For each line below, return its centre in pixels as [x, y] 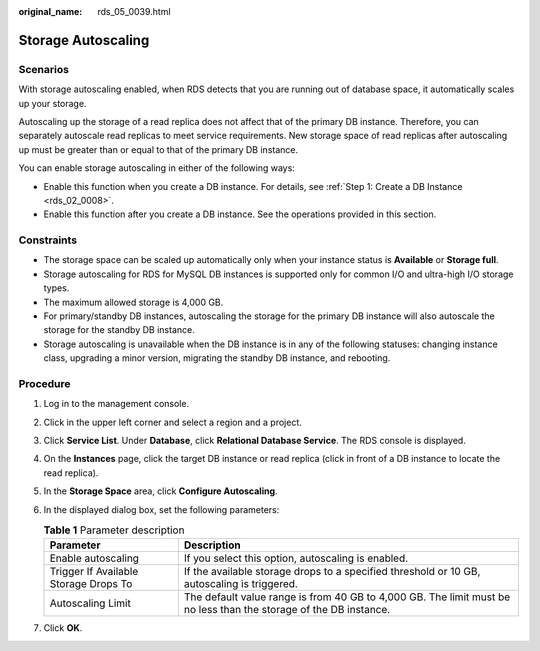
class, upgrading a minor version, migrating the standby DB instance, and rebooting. [217, 358]
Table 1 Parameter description [114, 530]
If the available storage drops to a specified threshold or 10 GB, [332, 572]
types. [56, 288]
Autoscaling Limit [90, 603]
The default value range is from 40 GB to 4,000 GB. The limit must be [347, 597]
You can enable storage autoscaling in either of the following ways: [156, 168]
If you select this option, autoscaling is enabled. [296, 558]
